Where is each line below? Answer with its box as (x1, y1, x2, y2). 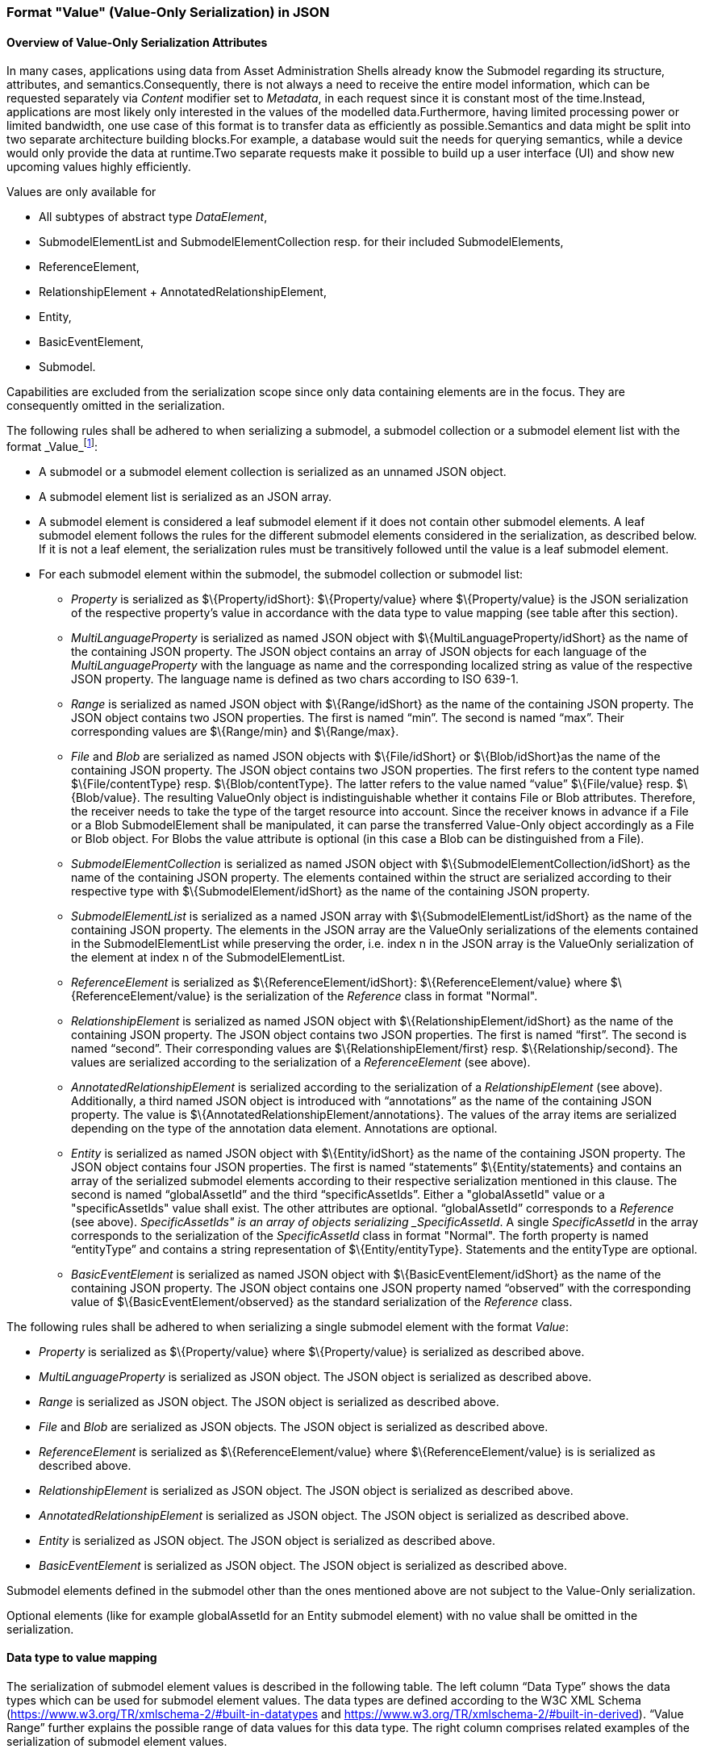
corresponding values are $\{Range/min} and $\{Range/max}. (71, 724, 399, 738)
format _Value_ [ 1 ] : (6, 437, 98, 453)
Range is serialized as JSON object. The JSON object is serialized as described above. (39, 1394, 499, 1409)
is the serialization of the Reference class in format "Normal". (214, 988, 538, 1003)
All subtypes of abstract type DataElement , (39, 210, 268, 224)
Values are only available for (6, 185, 156, 199)
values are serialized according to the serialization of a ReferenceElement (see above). (71, 1054, 531, 1069)
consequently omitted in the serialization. (6, 399, 225, 413)
